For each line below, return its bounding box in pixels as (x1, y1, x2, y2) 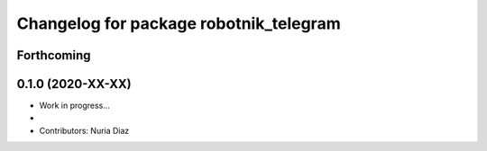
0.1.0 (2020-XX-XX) (16, 76, 132, 92)
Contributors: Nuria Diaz (39, 125, 130, 136)
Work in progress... (39, 100, 110, 111)
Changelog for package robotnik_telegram (16, 13, 342, 33)
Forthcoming (16, 48, 91, 63)
